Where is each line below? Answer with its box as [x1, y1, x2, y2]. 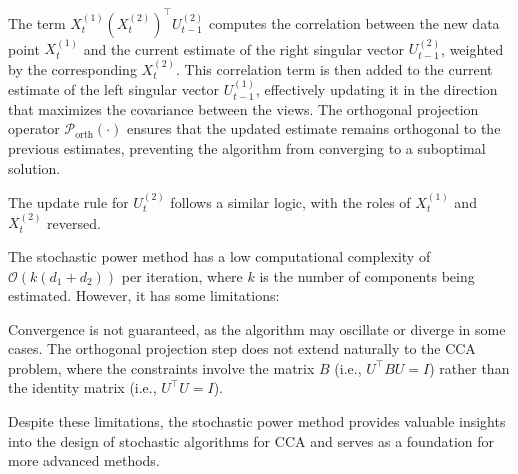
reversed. [47, 212, 101, 233]
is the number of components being [259, 265, 475, 286]
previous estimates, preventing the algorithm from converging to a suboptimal [8, 137, 486, 158]
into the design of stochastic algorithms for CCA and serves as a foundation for [8, 430, 495, 451]
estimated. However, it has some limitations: [8, 285, 280, 306]
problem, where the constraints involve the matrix [8, 357, 315, 378]
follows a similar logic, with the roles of [170, 191, 411, 212]
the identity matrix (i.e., [8, 377, 157, 398]
